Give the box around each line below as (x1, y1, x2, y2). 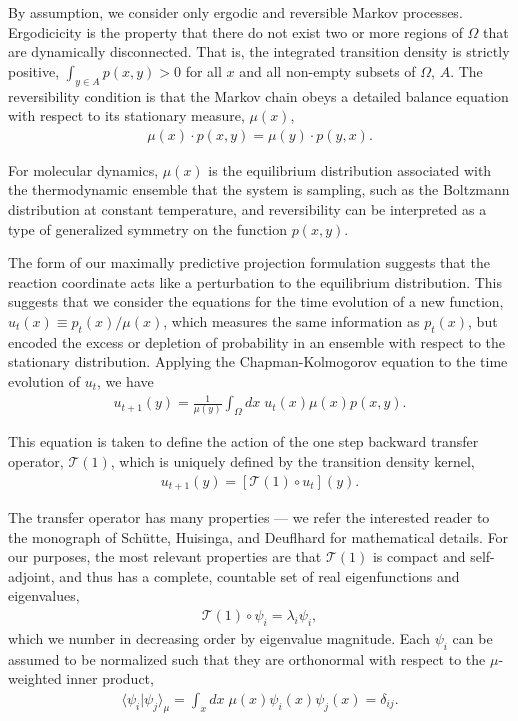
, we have (96, 370, 154, 391)
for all (185, 60, 222, 81)
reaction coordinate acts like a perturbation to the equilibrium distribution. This (8, 271, 503, 292)
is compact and (372, 546, 466, 567)
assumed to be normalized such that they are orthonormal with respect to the (8, 648, 486, 669)
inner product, (66, 668, 154, 689)
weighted (8, 668, 62, 689)
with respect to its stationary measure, (8, 105, 245, 126)
